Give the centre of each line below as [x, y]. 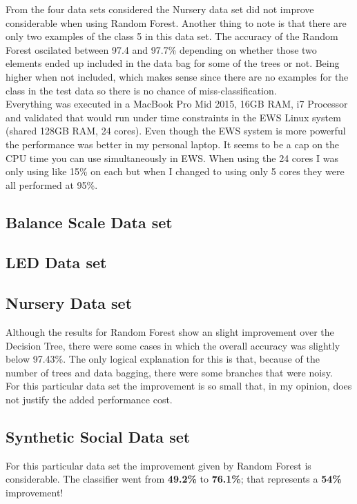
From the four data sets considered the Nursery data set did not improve [160, 9]
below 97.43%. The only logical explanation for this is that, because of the [163, 359]
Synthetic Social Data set [98, 437]
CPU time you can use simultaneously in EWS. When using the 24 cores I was [172, 158]
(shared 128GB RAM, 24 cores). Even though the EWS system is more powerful [176, 131]
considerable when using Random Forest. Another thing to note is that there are [176, 22]
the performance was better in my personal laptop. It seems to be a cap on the [173, 144]
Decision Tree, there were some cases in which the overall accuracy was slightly [173, 345]
